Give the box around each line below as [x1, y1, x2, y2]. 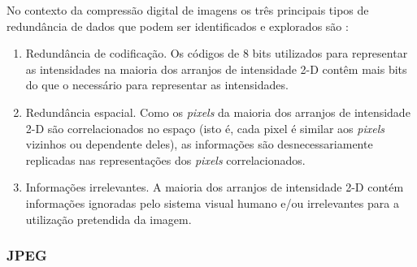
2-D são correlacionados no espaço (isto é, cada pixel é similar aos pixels [25, 119, 384, 136]
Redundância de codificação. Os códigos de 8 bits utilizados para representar [25, 45, 408, 62]
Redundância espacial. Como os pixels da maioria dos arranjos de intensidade [25, 103, 410, 120]
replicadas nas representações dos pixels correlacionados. [25, 151, 306, 168]
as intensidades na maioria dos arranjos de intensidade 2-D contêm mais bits [25, 60, 407, 77]
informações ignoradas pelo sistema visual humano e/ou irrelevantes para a [25, 194, 399, 211]
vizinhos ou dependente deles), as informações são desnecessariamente [25, 136, 373, 153]
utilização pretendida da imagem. [25, 210, 192, 227]
